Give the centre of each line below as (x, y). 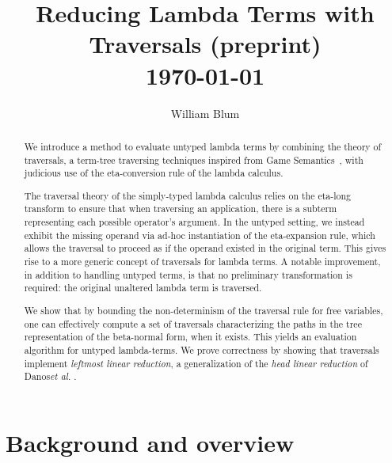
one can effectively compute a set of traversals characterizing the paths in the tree (193, 323)
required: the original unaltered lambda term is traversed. (143, 288)
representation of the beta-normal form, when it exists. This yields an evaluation (190, 337)
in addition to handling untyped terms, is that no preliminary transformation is (188, 274)
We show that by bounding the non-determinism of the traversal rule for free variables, (204, 310)
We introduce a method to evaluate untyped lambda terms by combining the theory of (203, 146)
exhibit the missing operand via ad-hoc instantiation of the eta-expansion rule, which (200, 235)
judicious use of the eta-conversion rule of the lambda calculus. (154, 173)
